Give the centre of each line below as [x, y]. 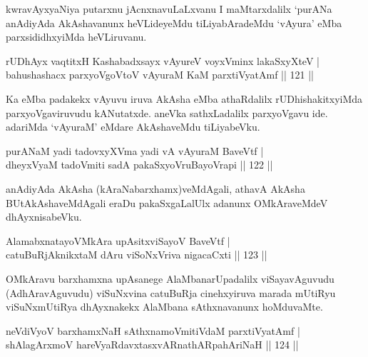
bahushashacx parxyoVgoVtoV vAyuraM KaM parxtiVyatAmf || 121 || [160, 75]
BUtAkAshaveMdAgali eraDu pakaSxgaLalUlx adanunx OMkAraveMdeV [167, 202]
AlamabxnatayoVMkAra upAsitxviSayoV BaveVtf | [118, 240]
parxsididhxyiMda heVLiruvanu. [76, 37]
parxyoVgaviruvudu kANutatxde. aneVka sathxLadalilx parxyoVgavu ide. [167, 112]
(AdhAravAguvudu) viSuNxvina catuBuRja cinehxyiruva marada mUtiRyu [171, 292]
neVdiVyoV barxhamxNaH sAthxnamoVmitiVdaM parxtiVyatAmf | [153, 330]
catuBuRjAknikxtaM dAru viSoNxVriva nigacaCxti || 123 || [137, 255]
